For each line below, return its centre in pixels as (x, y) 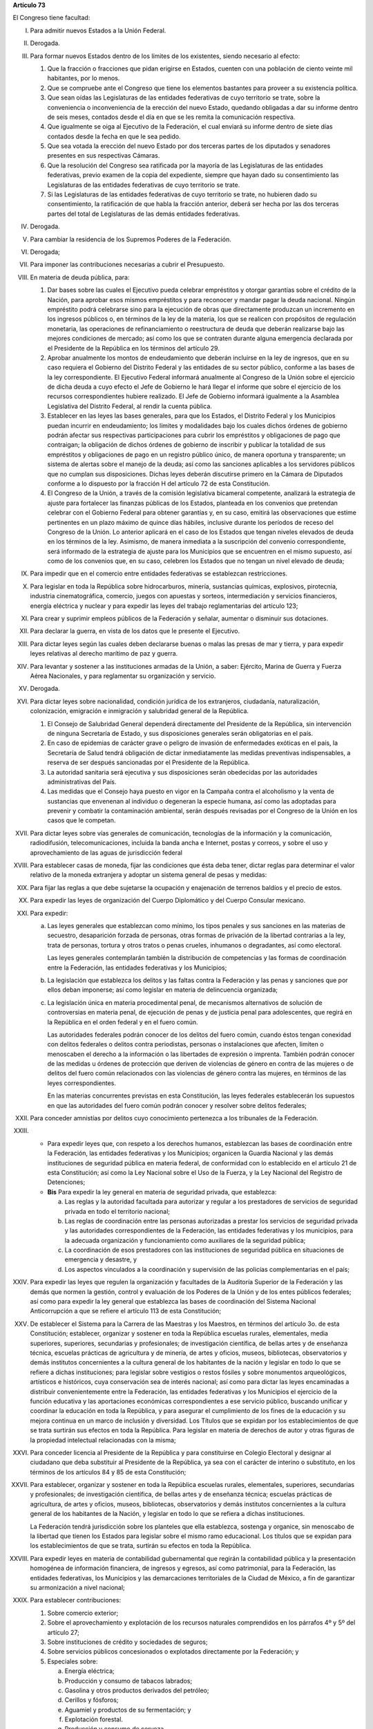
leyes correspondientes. (82, 1083)
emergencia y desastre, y (101, 1259)
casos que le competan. (82, 820)
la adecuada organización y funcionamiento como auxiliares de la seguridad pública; (185, 1240)
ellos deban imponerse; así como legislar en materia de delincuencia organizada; (163, 990)
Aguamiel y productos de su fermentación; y (128, 1710)
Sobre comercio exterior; (83, 1613)
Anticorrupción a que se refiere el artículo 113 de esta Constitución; (126, 1311)
